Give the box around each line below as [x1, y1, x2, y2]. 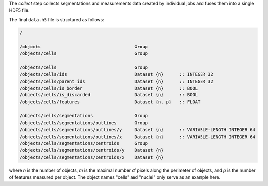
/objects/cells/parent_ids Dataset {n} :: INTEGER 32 [19, 78, 213, 84]
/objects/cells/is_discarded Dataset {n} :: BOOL [19, 92, 198, 98]
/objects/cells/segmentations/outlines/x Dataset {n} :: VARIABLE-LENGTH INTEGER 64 [19, 134, 256, 139]
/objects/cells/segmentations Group [19, 113, 148, 119]
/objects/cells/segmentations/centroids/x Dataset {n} [19, 154, 164, 160]
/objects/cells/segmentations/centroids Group [19, 141, 148, 146]
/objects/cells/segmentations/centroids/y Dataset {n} [19, 147, 164, 153]
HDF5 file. [9, 7, 30, 13]
